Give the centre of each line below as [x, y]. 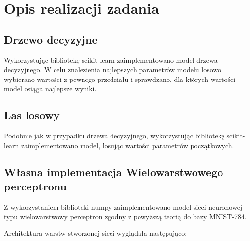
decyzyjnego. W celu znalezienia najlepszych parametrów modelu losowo [112, 69]
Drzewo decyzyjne [51, 39]
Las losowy [32, 115]
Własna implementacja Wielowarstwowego [114, 172]
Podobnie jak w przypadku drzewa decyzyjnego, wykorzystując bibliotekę [114, 136]
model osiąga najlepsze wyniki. [50, 89]
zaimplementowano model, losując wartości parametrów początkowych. [128, 145]
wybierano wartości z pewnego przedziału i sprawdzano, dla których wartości [120, 79]
